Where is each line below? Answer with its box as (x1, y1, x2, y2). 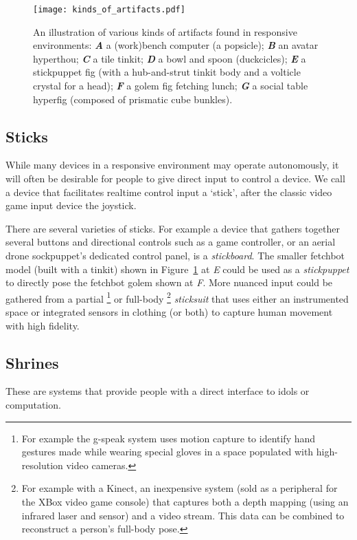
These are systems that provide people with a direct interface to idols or (5, 384, 310, 398)
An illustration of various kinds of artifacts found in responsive (33, 24, 297, 39)
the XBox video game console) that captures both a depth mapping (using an (21, 494, 349, 508)
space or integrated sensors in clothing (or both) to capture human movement (5, 305, 333, 319)
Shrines (5, 352, 59, 373)
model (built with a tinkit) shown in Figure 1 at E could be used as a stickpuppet (5, 261, 349, 276)
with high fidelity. (5, 318, 80, 332)
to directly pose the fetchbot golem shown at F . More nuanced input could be (5, 275, 333, 290)
